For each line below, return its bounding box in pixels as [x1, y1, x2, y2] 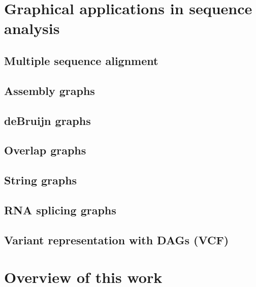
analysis [4, 18, 60, 39]
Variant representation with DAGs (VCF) [4, 232, 229, 247]
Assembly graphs [4, 82, 95, 98]
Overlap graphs [4, 142, 86, 158]
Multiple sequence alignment [4, 52, 158, 68]
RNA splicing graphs [4, 202, 116, 217]
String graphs [4, 172, 77, 188]
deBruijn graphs [4, 112, 91, 128]
